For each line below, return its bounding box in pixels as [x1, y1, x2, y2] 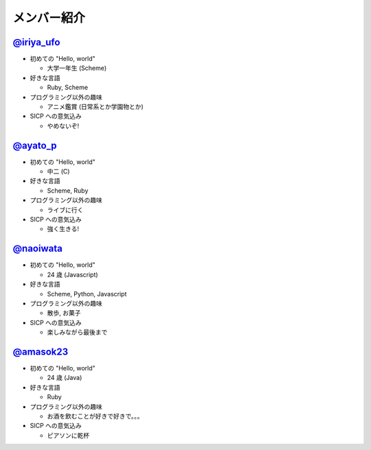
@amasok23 [12, 346, 69, 357]
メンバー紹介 [12, 10, 86, 25]
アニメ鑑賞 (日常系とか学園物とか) [47, 103, 144, 111]
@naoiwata [12, 243, 63, 254]
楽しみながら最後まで [47, 328, 108, 336]
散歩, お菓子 [47, 309, 81, 317]
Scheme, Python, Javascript [47, 289, 127, 298]
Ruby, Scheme [47, 83, 89, 92]
